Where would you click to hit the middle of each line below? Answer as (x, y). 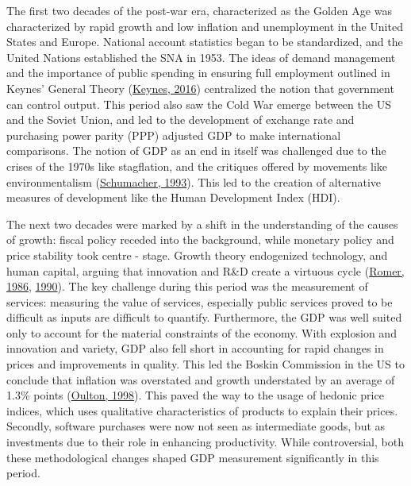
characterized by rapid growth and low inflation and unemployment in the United (205, 26)
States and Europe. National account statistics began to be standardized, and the (205, 42)
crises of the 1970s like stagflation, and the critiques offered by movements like (197, 166)
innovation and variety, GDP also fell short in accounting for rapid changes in (195, 348)
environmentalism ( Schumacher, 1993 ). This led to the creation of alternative (194, 181)
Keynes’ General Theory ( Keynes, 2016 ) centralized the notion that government (200, 88)
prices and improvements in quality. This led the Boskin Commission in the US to (205, 364)
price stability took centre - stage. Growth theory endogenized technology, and (197, 255)
